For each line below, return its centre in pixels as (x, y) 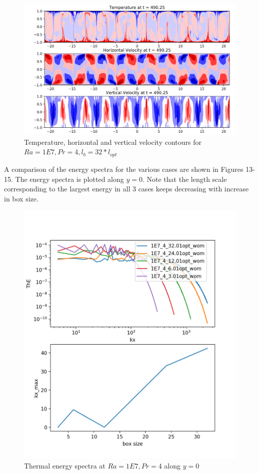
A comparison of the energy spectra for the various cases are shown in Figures (124, 169)
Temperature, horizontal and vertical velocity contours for (113, 142)
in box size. (21, 198)
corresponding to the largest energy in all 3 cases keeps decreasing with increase (126, 189)
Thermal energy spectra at (65, 465)
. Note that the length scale (184, 179)
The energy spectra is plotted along (69, 179)
